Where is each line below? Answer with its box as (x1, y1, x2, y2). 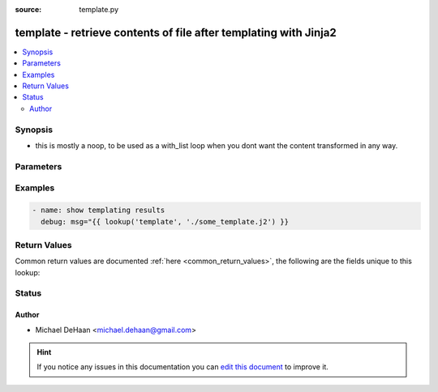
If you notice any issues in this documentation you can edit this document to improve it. (36, 362, 328, 372)
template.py (79, 5, 119, 14)
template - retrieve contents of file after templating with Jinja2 (15, 25, 337, 40)
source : (15, 5, 42, 14)
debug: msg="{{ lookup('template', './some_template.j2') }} (41, 217, 290, 226)
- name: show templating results (32, 206, 165, 215)
